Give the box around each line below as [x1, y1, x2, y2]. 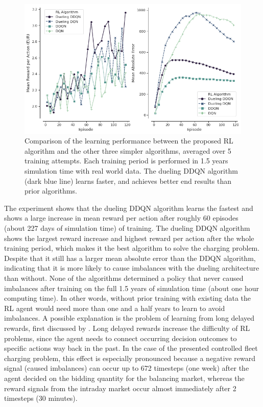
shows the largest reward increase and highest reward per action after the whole [4, 232, 254, 243]
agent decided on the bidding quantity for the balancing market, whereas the [4, 372, 245, 383]
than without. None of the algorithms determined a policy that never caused [4, 273, 244, 283]
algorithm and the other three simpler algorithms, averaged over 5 [25, 145, 231, 156]
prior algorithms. [25, 185, 77, 196]
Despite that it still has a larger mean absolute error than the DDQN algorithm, [4, 252, 256, 263]
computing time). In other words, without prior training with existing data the [4, 293, 251, 303]
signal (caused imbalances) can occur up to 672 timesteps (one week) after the [4, 363, 249, 373]
